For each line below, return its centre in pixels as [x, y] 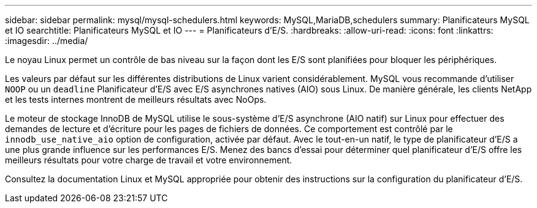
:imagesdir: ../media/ [47, 41]
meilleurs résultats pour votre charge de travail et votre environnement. [149, 160]
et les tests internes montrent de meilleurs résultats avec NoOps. [136, 99]
